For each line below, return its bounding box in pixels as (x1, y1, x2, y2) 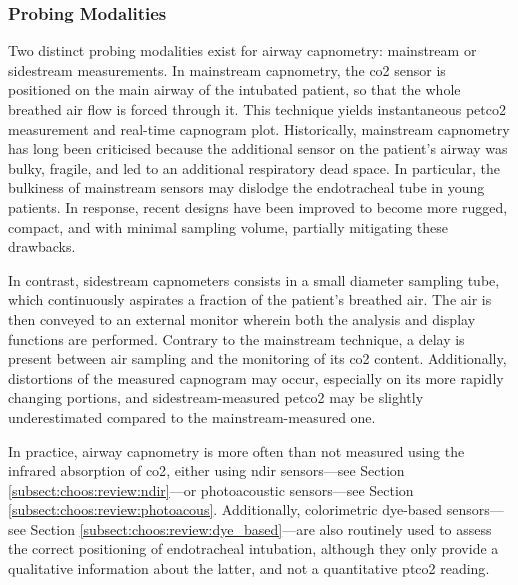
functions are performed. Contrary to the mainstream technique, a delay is (8, 328, 465, 349)
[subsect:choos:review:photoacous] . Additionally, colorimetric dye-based (8, 499, 443, 520)
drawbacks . (8, 236, 76, 257)
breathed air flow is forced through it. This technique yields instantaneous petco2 (8, 99, 506, 119)
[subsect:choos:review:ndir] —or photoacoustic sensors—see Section (8, 479, 414, 500)
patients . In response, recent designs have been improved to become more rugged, (8, 196, 508, 217)
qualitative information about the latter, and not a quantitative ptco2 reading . (8, 558, 490, 579)
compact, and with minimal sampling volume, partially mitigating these (8, 216, 449, 237)
